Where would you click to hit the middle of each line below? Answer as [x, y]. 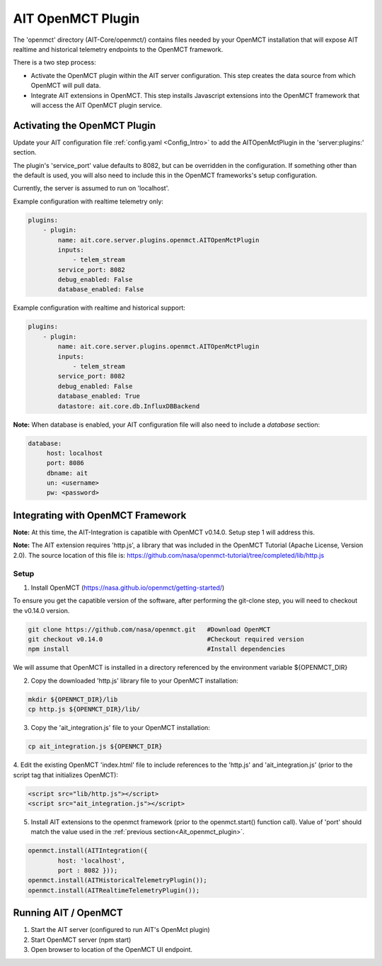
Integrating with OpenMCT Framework [100, 515]
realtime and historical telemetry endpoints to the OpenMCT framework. [118, 49]
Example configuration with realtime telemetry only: [88, 201]
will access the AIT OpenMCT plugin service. [97, 105]
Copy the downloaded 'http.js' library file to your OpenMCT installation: [134, 680]
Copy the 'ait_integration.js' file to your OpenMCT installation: [120, 728]
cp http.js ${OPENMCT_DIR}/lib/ [84, 709]
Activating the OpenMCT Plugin [85, 125]
